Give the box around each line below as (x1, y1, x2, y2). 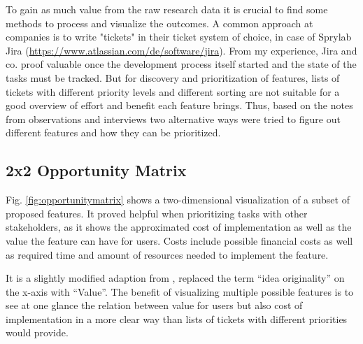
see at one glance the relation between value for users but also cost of (6, 298, 303, 313)
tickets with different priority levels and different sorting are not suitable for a (6, 84, 340, 99)
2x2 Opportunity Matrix (6, 159, 187, 181)
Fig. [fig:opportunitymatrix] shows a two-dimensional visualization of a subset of (6, 192, 350, 207)
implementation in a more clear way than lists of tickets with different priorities (6, 311, 348, 326)
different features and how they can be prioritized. (6, 125, 221, 140)
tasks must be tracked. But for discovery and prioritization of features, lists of (6, 70, 340, 85)
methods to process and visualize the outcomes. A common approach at (6, 15, 313, 30)
